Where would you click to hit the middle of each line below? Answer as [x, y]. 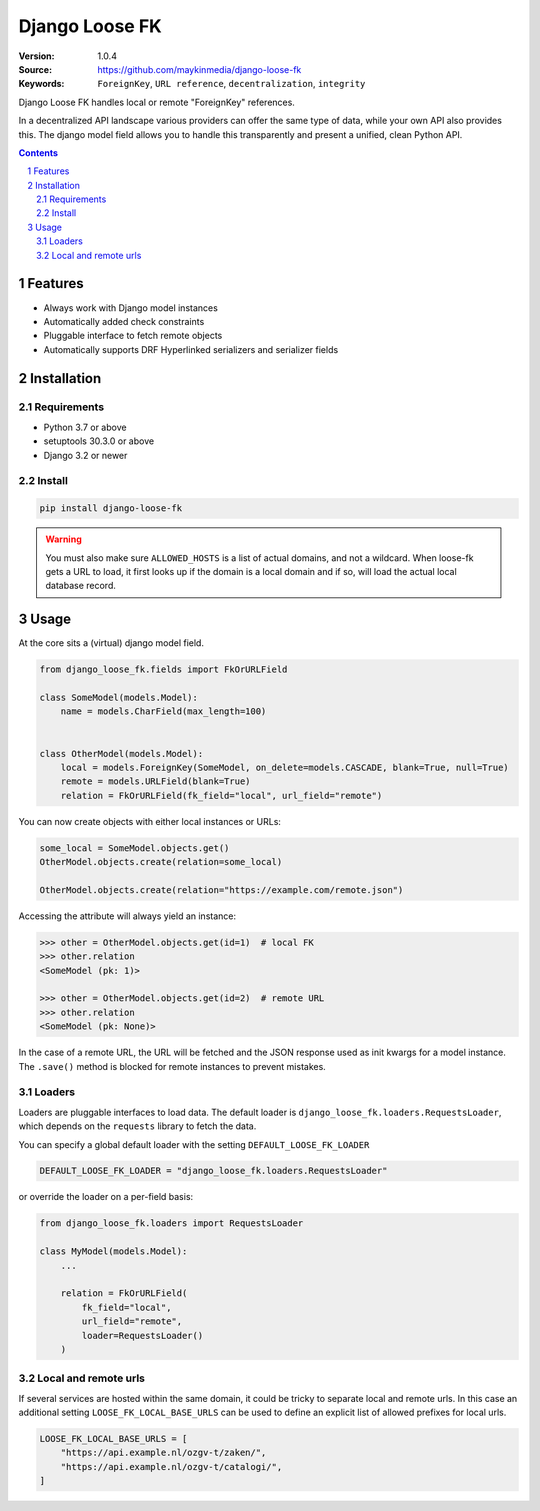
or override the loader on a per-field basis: [106, 1197]
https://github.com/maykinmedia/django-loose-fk [199, 69]
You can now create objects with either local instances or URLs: [150, 821]
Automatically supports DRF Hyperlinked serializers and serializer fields [191, 349]
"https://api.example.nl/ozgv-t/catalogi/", [171, 1466]
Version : [36, 56]
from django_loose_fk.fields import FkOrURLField [163, 669]
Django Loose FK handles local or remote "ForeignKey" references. [156, 102]
